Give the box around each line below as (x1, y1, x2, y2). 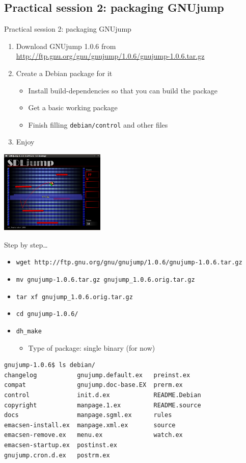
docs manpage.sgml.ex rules (4, 411, 172, 419)
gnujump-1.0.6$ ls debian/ (4, 361, 95, 369)
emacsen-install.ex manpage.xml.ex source (4, 421, 176, 429)
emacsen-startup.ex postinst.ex (4, 441, 117, 449)
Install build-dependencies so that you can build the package (28, 85, 217, 95)
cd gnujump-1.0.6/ (16, 310, 78, 318)
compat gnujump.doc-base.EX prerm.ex (4, 381, 183, 389)
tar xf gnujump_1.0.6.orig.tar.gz (16, 293, 133, 301)
